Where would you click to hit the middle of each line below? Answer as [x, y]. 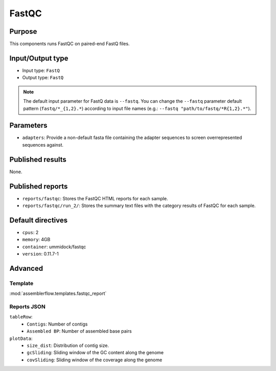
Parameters [28, 125]
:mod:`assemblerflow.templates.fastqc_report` [58, 293]
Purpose [23, 31]
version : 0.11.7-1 [40, 254]
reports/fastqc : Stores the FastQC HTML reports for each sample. [95, 198]
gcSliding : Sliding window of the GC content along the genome [95, 353]
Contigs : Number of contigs [57, 324]
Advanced [26, 268]
